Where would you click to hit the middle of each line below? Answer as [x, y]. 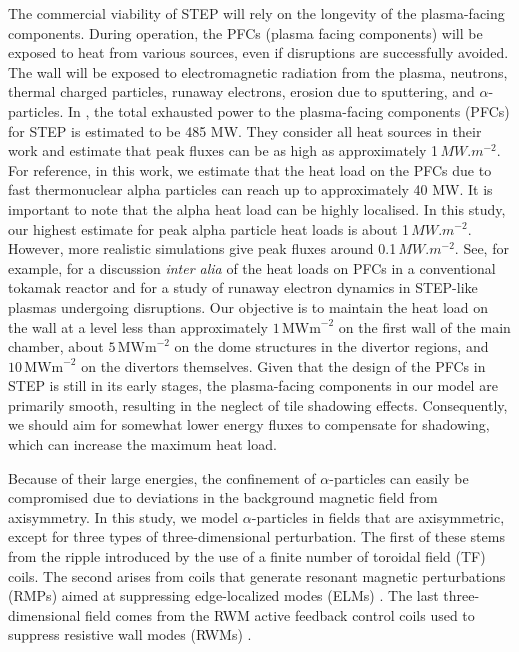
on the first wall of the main [424, 326]
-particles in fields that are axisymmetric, [378, 516]
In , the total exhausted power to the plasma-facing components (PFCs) [289, 110]
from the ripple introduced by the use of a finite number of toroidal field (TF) [247, 556]
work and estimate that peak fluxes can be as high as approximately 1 [223, 150]
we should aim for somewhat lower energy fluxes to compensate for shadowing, [249, 424]
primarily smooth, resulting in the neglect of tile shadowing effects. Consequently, [258, 404]
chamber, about [56, 346]
